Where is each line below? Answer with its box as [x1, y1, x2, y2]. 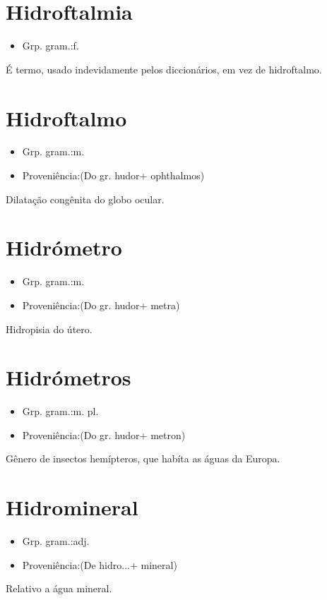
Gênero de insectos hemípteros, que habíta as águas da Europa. [6, 451, 280, 466]
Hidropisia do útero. [6, 321, 93, 336]
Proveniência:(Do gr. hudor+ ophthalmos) [22, 168, 205, 183]
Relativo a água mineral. [6, 581, 112, 596]
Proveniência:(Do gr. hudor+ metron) [22, 427, 186, 442]
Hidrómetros [6, 363, 131, 392]
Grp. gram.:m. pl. [22, 404, 99, 419]
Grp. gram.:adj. [22, 534, 90, 548]
